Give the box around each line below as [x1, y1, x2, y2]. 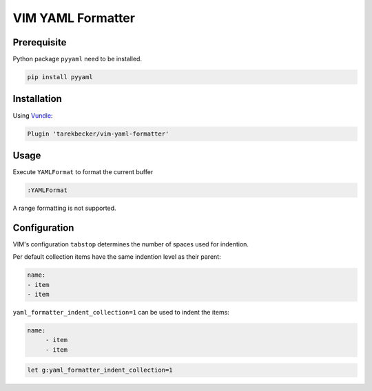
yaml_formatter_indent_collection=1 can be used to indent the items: [12, 308, 230, 317]
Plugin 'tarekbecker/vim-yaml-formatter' [27, 129, 169, 138]
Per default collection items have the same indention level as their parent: [12, 253, 221, 261]
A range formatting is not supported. [12, 204, 116, 212]
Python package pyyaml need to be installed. [12, 55, 143, 63]
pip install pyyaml [27, 73, 93, 81]
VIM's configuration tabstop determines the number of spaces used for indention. [12, 240, 249, 248]
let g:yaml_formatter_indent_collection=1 [27, 366, 173, 374]
